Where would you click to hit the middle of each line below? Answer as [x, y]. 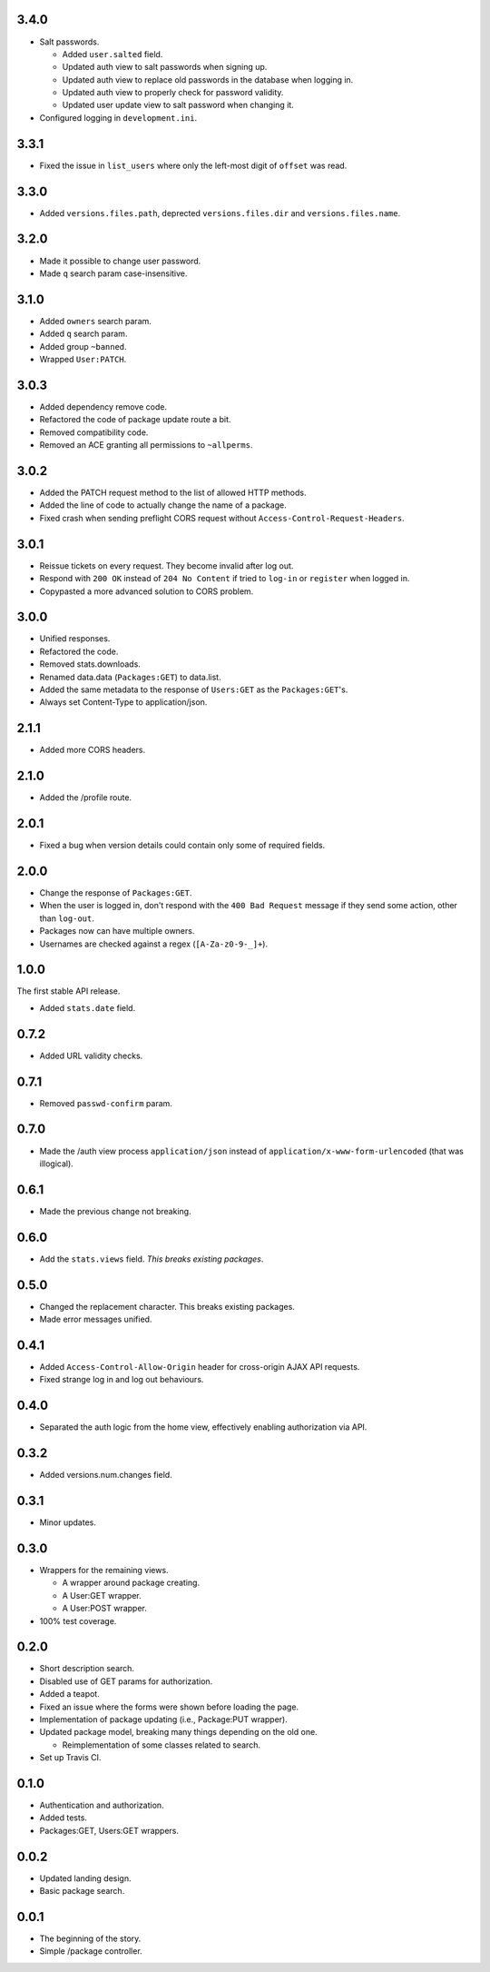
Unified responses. [75, 639]
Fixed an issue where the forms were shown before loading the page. [169, 1707]
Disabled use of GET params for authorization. [126, 1681]
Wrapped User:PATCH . [83, 360]
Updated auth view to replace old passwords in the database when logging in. [208, 79]
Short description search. [87, 1669]
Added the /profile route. [85, 798]
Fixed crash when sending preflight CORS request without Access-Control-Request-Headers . [222, 518]
